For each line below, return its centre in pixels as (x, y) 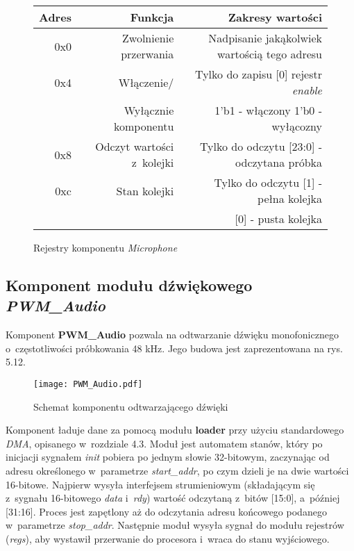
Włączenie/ (146, 82)
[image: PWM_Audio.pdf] (88, 384)
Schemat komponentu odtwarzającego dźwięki (131, 406)
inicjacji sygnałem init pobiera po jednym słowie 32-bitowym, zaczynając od (168, 457)
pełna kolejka (290, 198)
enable (307, 90)
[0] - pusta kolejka (278, 219)
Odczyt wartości (135, 146)
